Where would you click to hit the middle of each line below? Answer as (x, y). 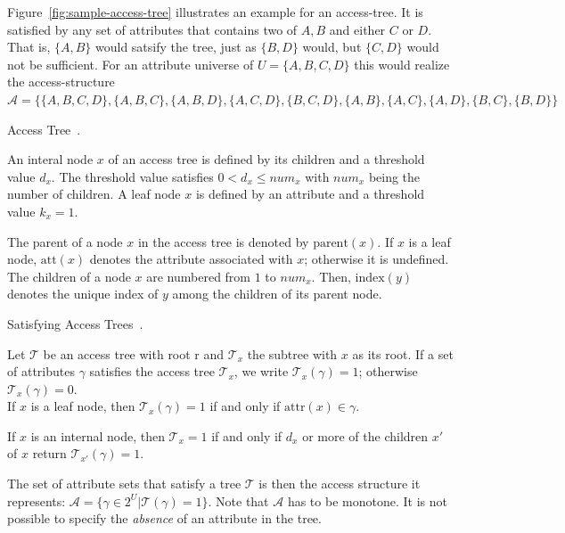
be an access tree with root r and (134, 353)
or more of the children (365, 435)
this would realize (402, 64)
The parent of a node (65, 241)
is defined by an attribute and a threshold (310, 194)
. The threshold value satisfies (132, 176)
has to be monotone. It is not (367, 500)
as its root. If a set (403, 353)
